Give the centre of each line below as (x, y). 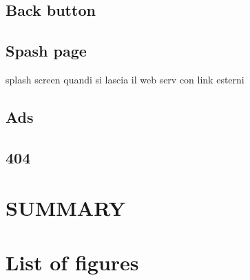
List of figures (72, 262)
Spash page (46, 51)
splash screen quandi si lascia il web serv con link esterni (125, 79)
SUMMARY (65, 208)
